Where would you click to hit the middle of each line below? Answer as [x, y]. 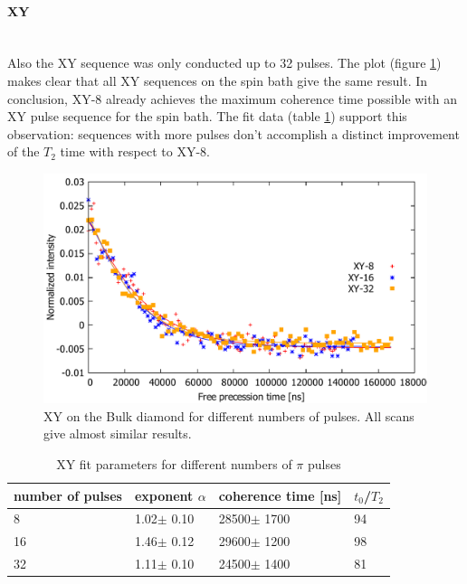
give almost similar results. [118, 433]
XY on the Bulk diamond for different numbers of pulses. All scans [229, 415]
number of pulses [68, 495]
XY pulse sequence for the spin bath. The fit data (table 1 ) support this [207, 116]
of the [24, 151]
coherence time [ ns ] [280, 495]
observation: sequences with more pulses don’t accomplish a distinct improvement [233, 133]
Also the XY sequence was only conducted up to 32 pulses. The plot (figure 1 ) [224, 63]
